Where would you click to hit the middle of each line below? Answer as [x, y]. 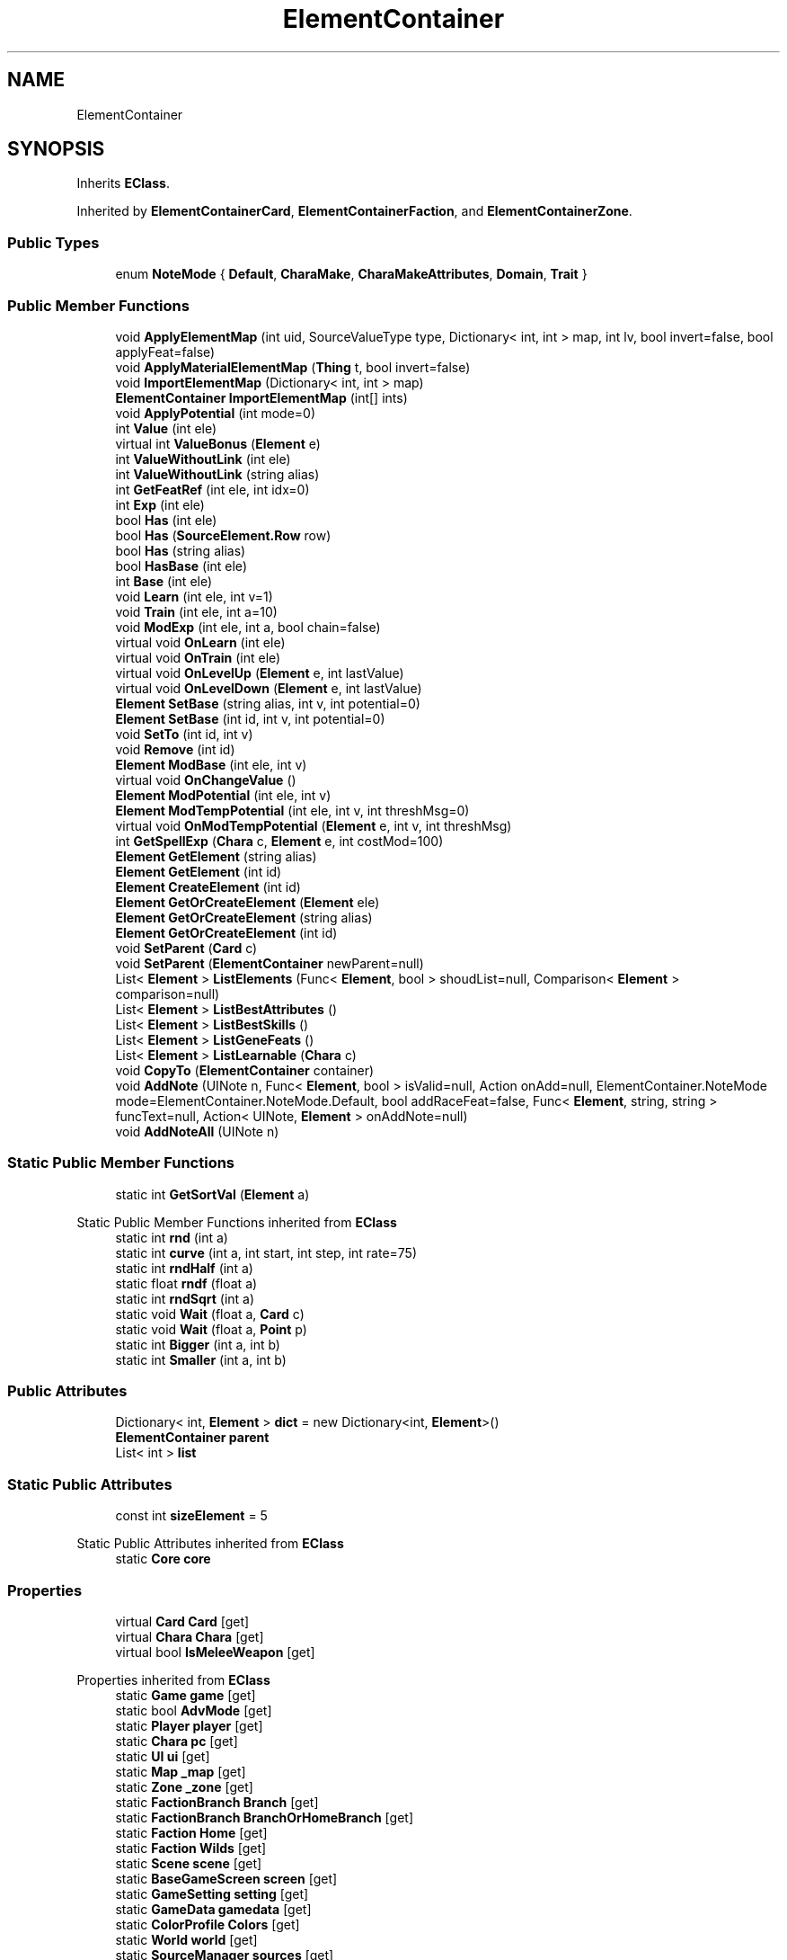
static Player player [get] [189, 1725]
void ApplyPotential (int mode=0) [216, 413]
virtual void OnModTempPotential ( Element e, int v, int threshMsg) [314, 825]
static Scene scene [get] [189, 1863]
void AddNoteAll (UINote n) [197, 1131]
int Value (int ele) [166, 428]
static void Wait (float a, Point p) [211, 1329]
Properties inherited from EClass [173, 1679]
